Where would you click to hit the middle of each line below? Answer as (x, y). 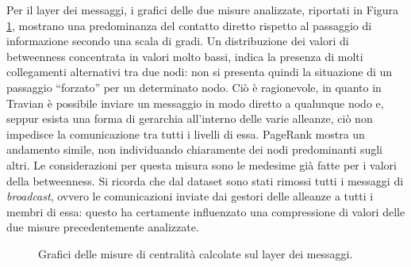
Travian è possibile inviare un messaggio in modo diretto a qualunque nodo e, (195, 103)
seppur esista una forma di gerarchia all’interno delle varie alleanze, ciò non (190, 118)
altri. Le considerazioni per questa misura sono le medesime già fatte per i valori (202, 164)
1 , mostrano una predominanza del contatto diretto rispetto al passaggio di (189, 25)
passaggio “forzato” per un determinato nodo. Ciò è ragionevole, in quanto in (194, 87)
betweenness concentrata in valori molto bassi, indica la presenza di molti (185, 56)
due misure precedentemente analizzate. (103, 227)
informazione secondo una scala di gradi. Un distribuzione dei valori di (178, 41)
